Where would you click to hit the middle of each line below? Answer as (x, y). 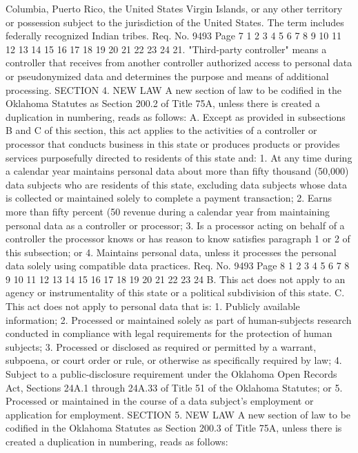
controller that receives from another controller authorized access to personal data (179, 62)
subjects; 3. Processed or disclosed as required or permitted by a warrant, (161, 346)
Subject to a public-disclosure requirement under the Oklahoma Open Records (171, 374)
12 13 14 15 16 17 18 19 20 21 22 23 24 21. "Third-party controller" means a (166, 49)
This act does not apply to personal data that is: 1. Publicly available (153, 306)
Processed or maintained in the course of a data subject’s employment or (160, 401)
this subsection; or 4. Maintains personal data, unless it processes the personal (171, 252)
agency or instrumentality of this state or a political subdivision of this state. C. (175, 292)
